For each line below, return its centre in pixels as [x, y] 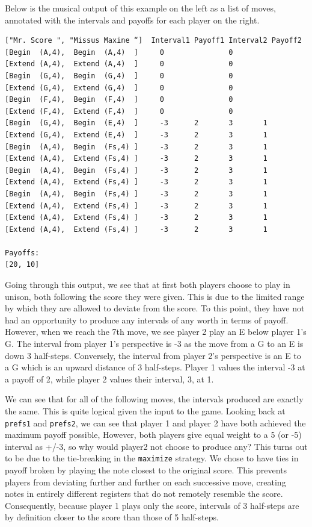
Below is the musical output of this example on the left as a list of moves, [140, 8]
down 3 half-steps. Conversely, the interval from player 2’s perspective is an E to [153, 355]
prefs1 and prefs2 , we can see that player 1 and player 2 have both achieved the [155, 423]
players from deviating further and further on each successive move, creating [145, 482]
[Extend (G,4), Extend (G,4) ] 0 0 [119, 88]
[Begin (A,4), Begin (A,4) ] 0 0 [119, 52]
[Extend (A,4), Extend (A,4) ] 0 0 [119, 64]
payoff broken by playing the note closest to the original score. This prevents [146, 470]
